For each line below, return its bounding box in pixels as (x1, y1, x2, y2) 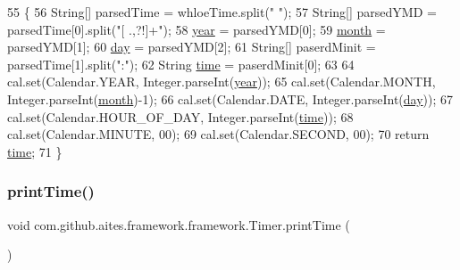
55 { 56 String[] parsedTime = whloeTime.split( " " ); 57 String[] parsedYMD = (7, 3, 437, 20)
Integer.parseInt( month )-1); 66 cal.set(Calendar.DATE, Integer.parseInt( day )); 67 (7, 89, 454, 108)
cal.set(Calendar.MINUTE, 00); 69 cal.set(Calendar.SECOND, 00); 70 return (7, 125, 430, 143)
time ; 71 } (7, 142, 63, 160)
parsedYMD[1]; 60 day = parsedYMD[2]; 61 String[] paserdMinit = (7, 37, 376, 56)
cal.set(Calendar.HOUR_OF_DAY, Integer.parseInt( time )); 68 (7, 107, 354, 126)
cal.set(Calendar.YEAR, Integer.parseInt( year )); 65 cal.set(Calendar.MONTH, (7, 72, 436, 91)
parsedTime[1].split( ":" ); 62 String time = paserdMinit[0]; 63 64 (7, 54, 355, 73)
